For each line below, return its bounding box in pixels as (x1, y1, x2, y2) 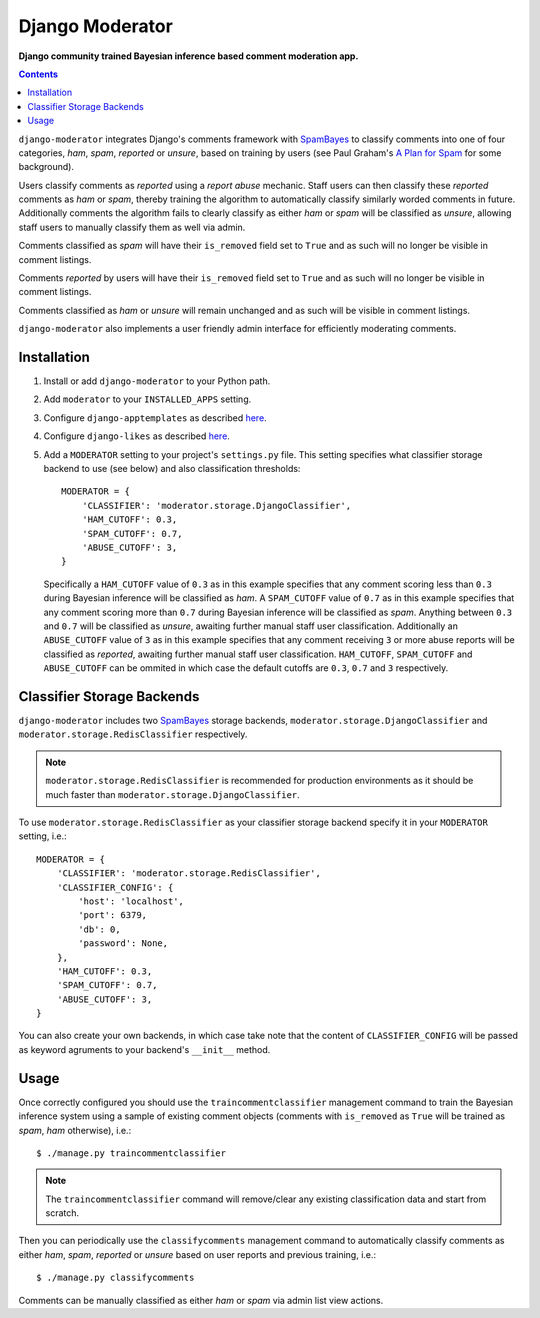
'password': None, (78, 938, 169, 949)
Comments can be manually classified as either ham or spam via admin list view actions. (18, 1294, 384, 1306)
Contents (18, 68, 59, 80)
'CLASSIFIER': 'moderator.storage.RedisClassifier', (56, 868, 322, 879)
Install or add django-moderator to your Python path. (43, 375, 271, 387)
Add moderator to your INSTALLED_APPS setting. (43, 393, 252, 405)
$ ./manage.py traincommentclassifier (36, 1147, 227, 1159)
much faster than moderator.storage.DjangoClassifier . (45, 788, 300, 800)
